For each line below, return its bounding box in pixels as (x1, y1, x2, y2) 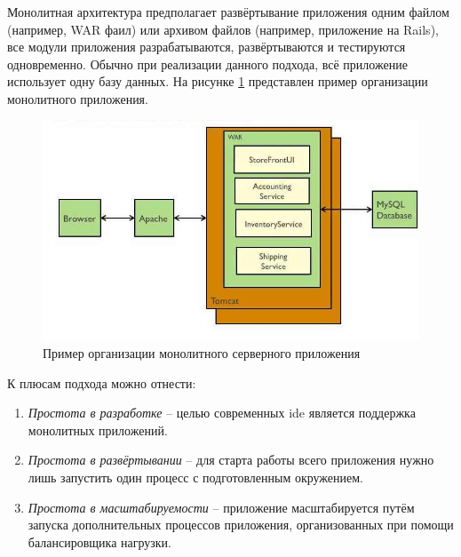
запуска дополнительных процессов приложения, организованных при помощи (28, 515, 454, 534)
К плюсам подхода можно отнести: (7, 373, 196, 392)
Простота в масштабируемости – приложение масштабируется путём (28, 497, 415, 516)
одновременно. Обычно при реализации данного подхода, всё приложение (7, 54, 408, 73)
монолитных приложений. (28, 420, 168, 439)
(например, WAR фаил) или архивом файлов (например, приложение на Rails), (7, 20, 439, 38)
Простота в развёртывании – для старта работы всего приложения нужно (28, 450, 434, 469)
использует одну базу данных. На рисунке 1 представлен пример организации (7, 72, 428, 91)
